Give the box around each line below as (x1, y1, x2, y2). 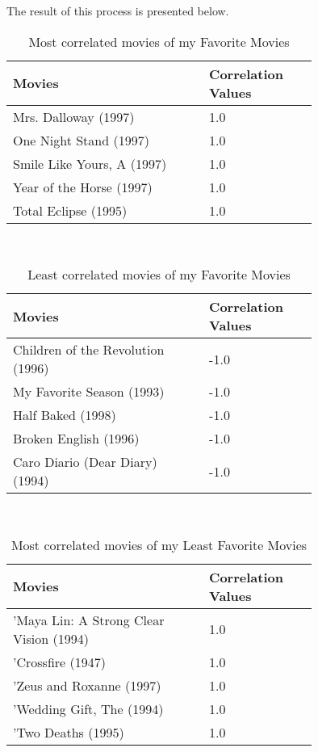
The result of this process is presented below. (6, 2, 229, 19)
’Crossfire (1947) (13, 652, 106, 671)
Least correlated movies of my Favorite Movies (27, 265, 291, 284)
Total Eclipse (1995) (13, 200, 128, 220)
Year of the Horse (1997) (13, 177, 153, 196)
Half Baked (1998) (13, 405, 116, 425)
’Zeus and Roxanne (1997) (13, 675, 161, 695)
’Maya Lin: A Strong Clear (13, 610, 165, 629)
